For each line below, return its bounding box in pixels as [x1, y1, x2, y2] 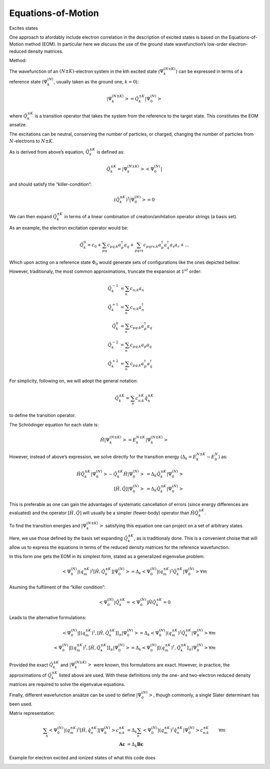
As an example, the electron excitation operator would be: [9, 225, 128, 231]
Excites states [9, 25, 38, 31]
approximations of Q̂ [9, 672, 52, 678]
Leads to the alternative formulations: [9, 614, 86, 621]
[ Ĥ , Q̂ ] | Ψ [113, 486, 133, 492]
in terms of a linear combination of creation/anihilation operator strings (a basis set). [64, 213, 237, 219]
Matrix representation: [9, 710, 55, 716]
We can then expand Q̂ [9, 213, 57, 219]
